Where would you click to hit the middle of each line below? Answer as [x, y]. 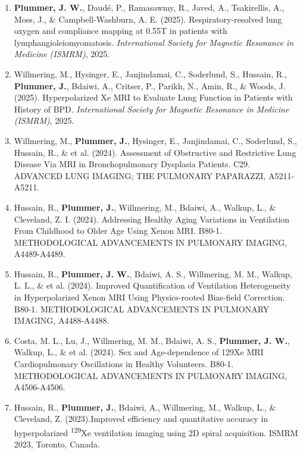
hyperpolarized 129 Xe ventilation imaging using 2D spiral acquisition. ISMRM [156, 432]
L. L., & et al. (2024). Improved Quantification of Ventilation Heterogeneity [152, 285]
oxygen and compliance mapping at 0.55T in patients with [121, 31]
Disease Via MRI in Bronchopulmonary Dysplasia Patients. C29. [132, 164]
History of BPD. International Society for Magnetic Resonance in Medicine [151, 109]
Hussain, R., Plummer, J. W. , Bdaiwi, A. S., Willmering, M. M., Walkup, [153, 273]
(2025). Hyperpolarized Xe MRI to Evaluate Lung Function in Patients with [153, 97]
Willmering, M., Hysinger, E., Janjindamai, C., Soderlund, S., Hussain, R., [150, 73]
